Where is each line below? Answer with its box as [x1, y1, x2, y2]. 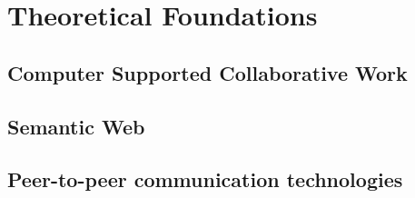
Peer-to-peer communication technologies [7, 165, 403, 193]
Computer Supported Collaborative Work [7, 58, 408, 86]
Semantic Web [7, 112, 145, 140]
